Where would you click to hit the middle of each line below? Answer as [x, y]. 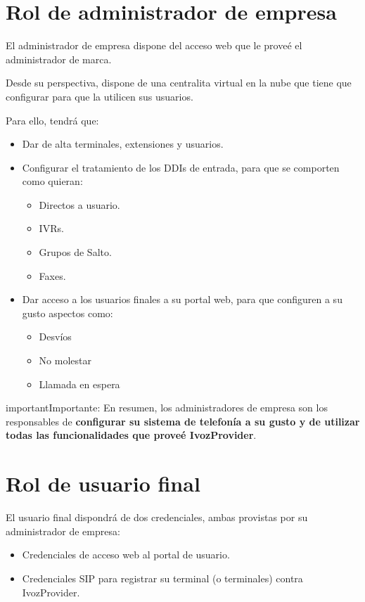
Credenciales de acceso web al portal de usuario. [126, 555]
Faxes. [52, 275]
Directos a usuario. [79, 204]
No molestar [65, 360]
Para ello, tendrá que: [52, 120]
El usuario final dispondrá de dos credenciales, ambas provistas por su [157, 517]
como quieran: [52, 181]
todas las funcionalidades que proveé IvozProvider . [131, 435]
